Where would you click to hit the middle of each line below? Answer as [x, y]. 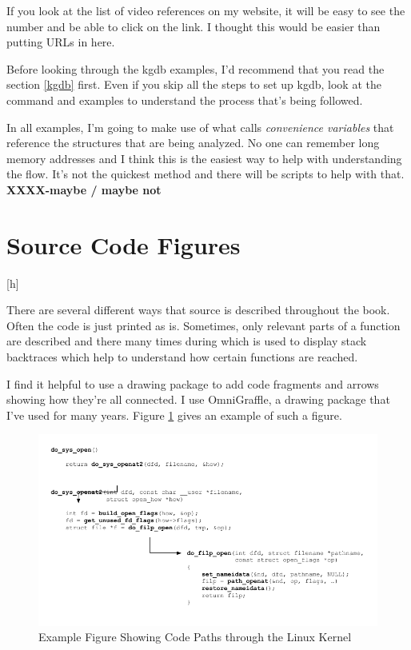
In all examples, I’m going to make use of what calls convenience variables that [200, 127]
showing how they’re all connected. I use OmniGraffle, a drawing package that [198, 399]
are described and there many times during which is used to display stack [187, 341]
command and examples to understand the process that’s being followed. [185, 100]
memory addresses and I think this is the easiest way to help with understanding [204, 158]
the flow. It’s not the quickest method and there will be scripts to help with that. [205, 174]
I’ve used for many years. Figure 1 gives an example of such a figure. [174, 415]
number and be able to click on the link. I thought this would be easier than [194, 26]
